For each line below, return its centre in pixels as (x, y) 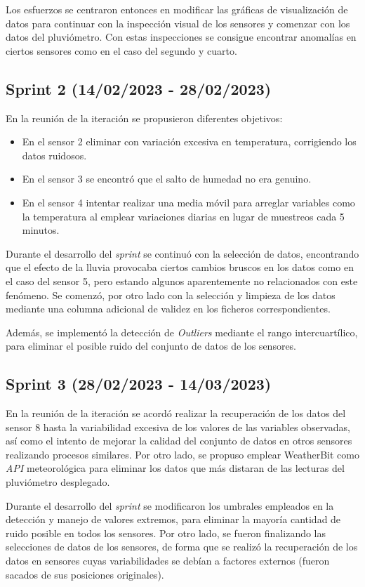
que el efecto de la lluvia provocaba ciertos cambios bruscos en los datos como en (180, 267)
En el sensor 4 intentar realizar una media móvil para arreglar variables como (188, 202)
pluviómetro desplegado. (58, 482)
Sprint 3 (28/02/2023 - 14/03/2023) (139, 384)
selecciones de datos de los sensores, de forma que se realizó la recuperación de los (182, 547)
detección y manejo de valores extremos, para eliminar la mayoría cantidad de (173, 519)
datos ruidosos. (54, 155)
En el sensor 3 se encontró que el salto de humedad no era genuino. (167, 179)
